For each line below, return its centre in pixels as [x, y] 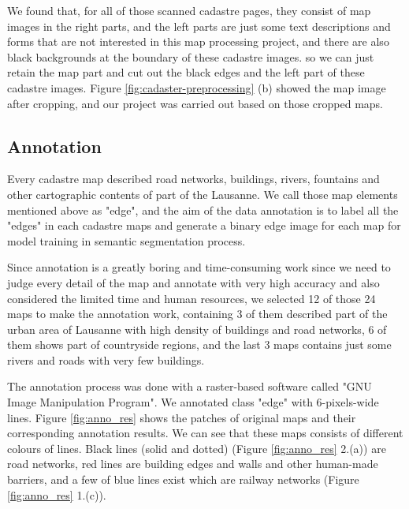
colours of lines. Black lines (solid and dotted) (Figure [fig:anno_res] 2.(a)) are [197, 448]
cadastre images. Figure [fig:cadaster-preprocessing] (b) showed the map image [197, 87]
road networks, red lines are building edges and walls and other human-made [193, 464]
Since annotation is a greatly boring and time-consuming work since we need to [199, 267]
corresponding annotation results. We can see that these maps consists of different [205, 433]
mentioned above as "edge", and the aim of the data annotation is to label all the [203, 210]
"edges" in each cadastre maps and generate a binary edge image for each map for [204, 225]
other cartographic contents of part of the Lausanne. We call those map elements [203, 194]
